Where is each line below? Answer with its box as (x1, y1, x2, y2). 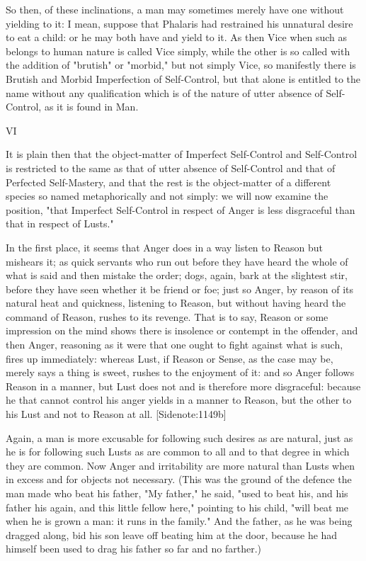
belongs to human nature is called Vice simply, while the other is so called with (6, 43, 350, 58)
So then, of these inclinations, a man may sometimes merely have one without (6, 2, 344, 16)
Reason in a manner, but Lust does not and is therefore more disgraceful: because (6, 378, 361, 393)
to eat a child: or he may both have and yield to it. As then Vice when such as (6, 30, 348, 45)
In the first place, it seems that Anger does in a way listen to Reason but (6, 239, 323, 254)
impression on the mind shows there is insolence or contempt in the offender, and (6, 323, 358, 338)
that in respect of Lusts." (6, 216, 114, 231)
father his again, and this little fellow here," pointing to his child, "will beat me (6, 499, 349, 514)
